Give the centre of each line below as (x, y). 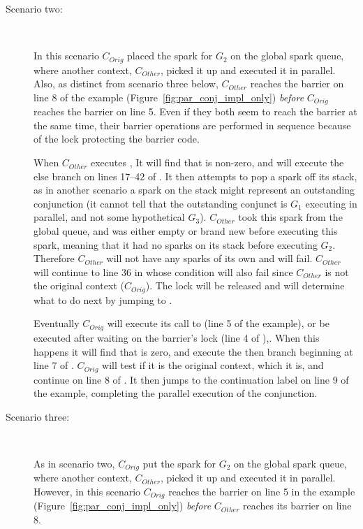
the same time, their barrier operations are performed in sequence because (192, 125)
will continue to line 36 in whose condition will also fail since (163, 271)
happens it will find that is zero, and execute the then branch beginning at (193, 351)
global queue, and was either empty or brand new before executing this (186, 231)
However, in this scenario (87, 491)
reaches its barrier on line (297, 506)
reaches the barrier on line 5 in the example (262, 491)
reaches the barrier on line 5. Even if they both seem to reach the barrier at (195, 111)
